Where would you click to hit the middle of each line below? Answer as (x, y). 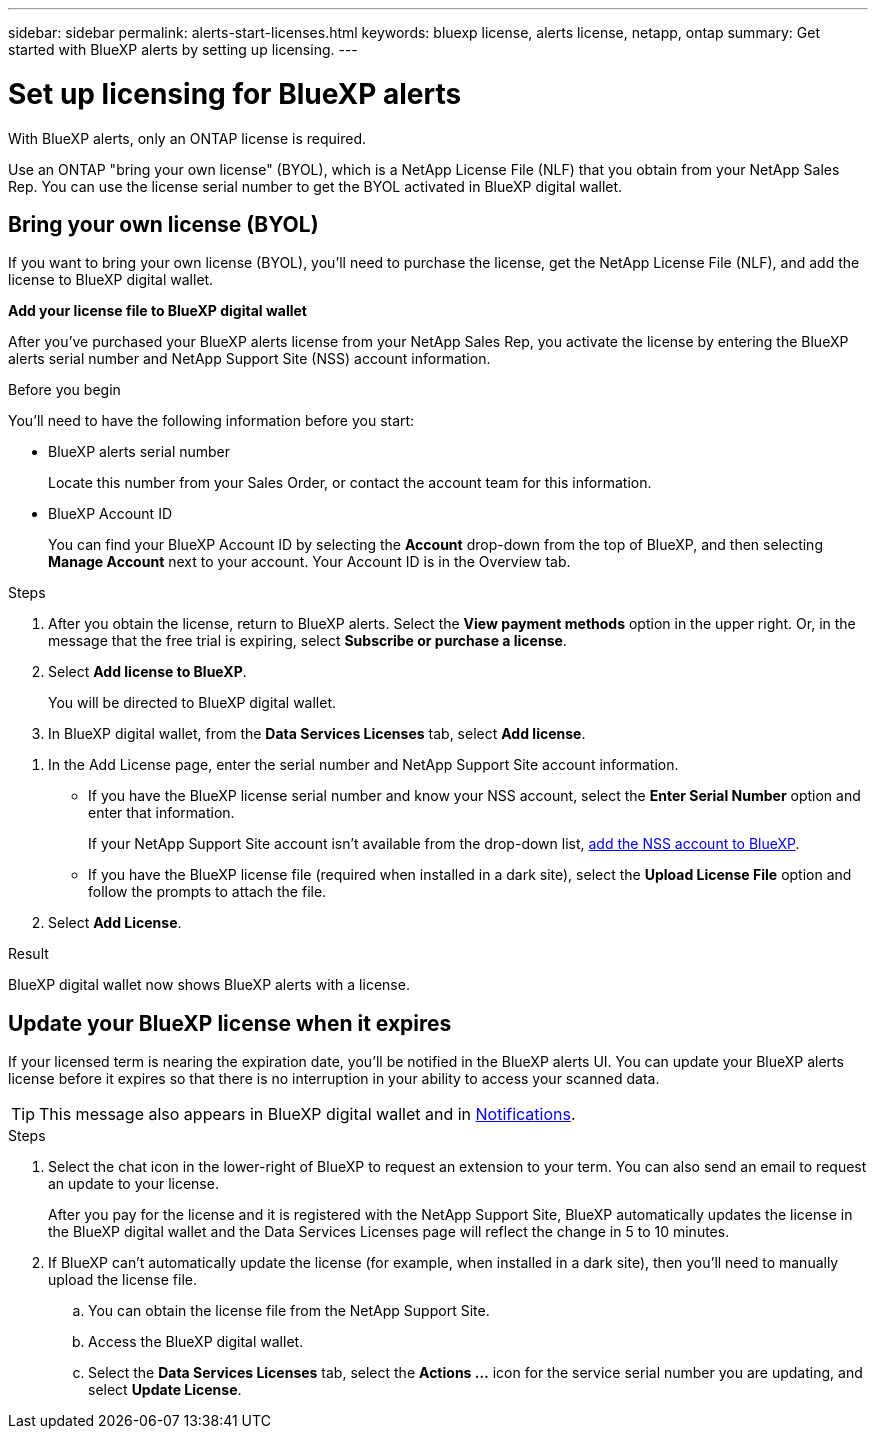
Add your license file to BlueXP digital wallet (157, 311)
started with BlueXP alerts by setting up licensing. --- (183, 49)
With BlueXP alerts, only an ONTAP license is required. (187, 138)
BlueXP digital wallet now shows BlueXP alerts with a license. (209, 985)
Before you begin (64, 390)
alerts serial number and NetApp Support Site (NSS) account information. (249, 359)
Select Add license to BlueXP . (147, 672)
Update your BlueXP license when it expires (230, 1023)
